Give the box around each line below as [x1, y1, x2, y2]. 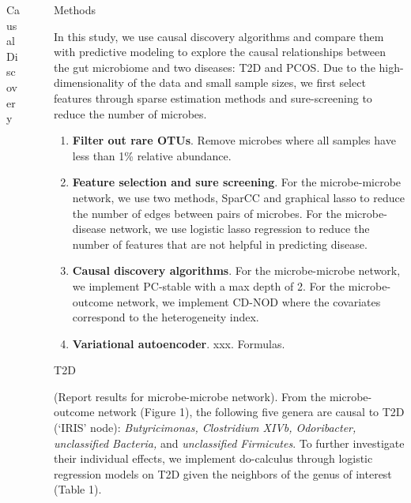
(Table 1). [54, 481, 102, 497]
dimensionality [54, 74, 124, 91]
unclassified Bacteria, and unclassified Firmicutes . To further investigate [54, 434, 405, 451]
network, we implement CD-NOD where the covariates [116, 293, 381, 310]
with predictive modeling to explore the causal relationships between [54, 43, 386, 60]
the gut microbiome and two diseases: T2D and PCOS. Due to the [54, 58, 375, 75]
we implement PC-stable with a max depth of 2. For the [72, 277, 345, 294]
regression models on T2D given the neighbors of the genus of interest [54, 465, 392, 482]
